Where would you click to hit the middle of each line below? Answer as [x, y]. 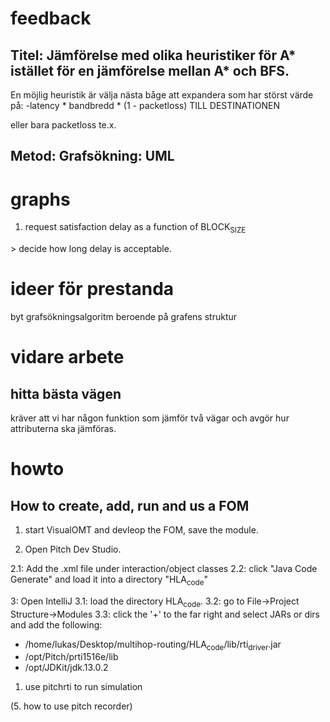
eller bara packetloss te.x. [63, 125]
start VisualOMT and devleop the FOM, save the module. [141, 530]
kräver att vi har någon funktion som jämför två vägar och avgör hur [150, 418]
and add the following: [56, 624]
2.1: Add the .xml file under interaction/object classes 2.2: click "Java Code [164, 569]
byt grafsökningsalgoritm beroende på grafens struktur [124, 317]
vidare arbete [67, 357]
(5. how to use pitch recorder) [71, 706]
